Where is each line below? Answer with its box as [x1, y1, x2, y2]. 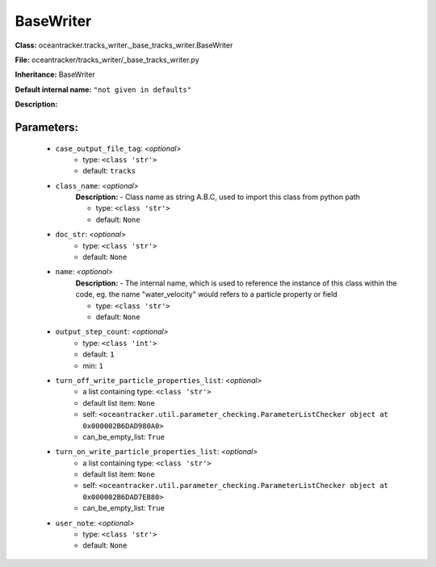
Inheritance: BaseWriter [15, 69, 96, 80]
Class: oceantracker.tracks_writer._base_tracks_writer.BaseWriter [15, 40, 233, 50]
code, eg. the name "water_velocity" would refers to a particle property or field [75, 290, 338, 299]
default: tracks [82, 166, 136, 176]
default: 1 [82, 349, 115, 359]
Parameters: [15, 120, 78, 134]
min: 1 [82, 361, 104, 370]
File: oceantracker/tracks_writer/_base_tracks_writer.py [15, 55, 199, 65]
